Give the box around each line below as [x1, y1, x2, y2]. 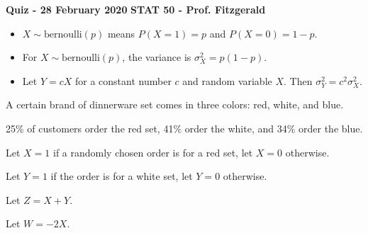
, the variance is [122, 50, 191, 64]
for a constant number [74, 73, 172, 88]
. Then [284, 73, 313, 88]
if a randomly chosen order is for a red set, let [52, 144, 253, 159]
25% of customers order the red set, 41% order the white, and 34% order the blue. [6, 120, 363, 135]
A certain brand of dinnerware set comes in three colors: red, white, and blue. [6, 97, 344, 112]
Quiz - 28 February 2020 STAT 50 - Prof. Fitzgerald [6, 2, 266, 16]
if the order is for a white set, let [50, 169, 193, 183]
